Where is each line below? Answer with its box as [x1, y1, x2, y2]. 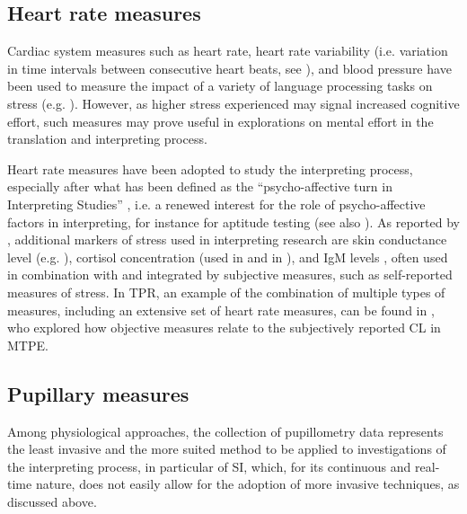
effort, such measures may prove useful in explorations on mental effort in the [7, 111, 434, 130]
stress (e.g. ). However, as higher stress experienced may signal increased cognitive [7, 93, 460, 112]
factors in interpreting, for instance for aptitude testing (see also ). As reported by [7, 212, 460, 231]
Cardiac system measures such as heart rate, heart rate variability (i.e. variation [7, 41, 448, 60]
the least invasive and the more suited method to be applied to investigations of [7, 439, 446, 458]
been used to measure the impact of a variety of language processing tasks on [7, 76, 433, 95]
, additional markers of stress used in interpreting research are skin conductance [7, 230, 447, 249]
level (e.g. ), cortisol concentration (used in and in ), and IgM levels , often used [7, 247, 448, 266]
